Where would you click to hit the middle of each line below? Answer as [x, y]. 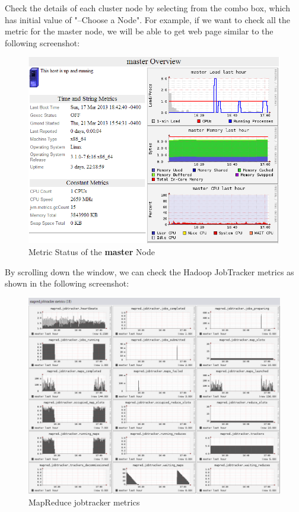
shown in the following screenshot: [67, 283]
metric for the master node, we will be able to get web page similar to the [139, 31]
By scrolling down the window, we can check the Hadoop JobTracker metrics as [149, 271]
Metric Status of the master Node [92, 252]
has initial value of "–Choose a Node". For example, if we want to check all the [147, 19]
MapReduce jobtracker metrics [84, 502]
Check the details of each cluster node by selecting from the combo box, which [147, 8]
